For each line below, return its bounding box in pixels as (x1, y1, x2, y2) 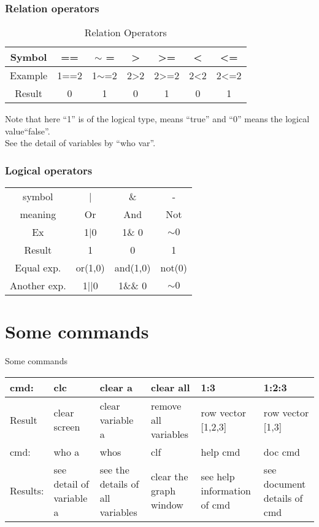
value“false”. (5, 124, 50, 137)
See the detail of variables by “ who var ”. (5, 136, 156, 149)
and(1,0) (114, 260, 151, 275)
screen (53, 420, 80, 434)
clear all (151, 380, 190, 394)
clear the (151, 469, 188, 484)
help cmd (201, 444, 240, 459)
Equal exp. (15, 260, 61, 275)
